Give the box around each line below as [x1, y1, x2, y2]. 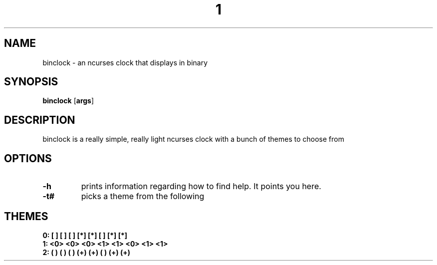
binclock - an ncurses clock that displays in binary [42, 58, 208, 67]
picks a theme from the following [81, 191, 205, 202]
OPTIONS [4, 152, 52, 165]
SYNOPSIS [4, 75, 58, 88]
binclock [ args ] [42, 96, 94, 105]
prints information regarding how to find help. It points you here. [81, 181, 321, 192]
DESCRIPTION [4, 113, 75, 126]
